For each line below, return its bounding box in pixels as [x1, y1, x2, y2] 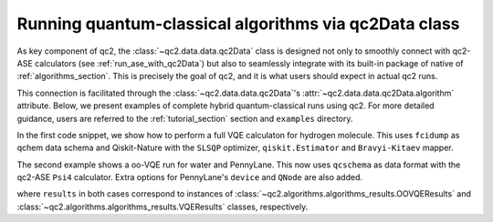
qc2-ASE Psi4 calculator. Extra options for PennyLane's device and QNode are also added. [16, 172, 362, 183]
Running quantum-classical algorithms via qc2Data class [16, 14, 460, 34]
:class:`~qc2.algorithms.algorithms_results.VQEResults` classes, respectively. [16, 201, 309, 212]
